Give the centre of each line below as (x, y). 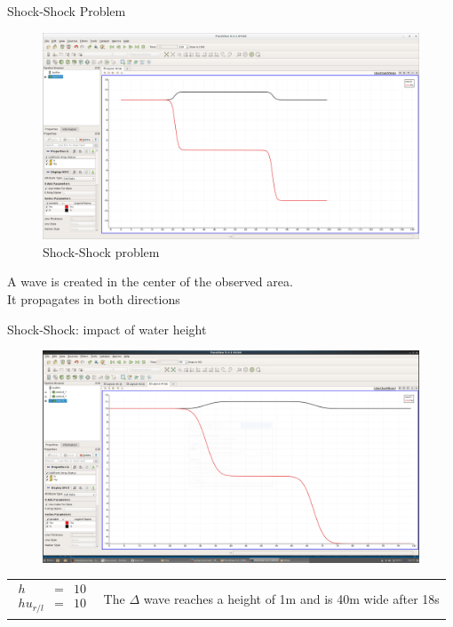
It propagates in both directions (94, 299)
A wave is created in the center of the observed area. (150, 281)
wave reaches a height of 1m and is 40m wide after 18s (291, 598)
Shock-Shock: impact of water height (107, 329)
